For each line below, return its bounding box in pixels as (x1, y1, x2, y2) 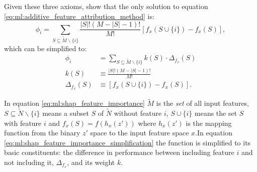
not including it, (4, 157, 54, 167)
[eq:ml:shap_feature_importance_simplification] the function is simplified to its (4, 137, 251, 147)
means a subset (42, 108, 89, 118)
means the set (195, 108, 237, 118)
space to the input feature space (90, 127, 189, 138)
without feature (114, 108, 162, 118)
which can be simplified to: (4, 43, 87, 53)
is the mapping (186, 117, 232, 128)
